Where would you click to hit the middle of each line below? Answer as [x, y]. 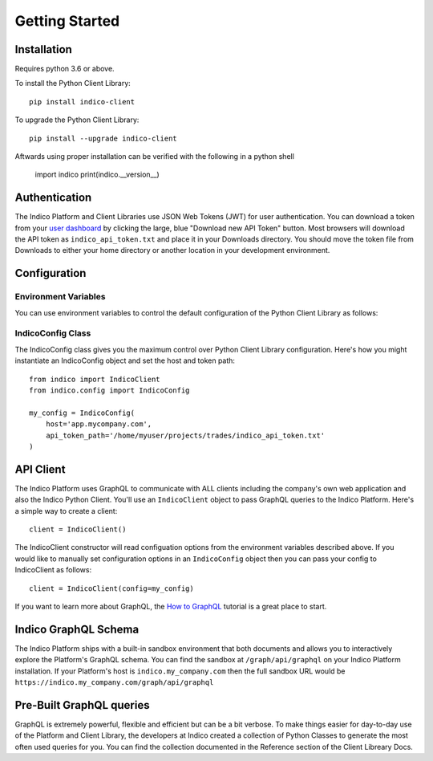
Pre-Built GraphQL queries [82, 705]
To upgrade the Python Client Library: [77, 120]
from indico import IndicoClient [95, 379]
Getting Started [67, 21]
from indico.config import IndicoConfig [109, 390]
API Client [40, 469]
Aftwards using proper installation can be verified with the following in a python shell [154, 157]
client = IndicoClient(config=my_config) [111, 588]
